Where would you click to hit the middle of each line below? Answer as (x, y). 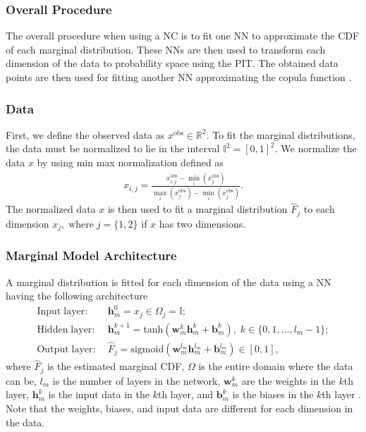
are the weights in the (288, 380)
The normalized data (51, 209)
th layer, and (185, 394)
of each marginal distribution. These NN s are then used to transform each (166, 49)
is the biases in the (273, 394)
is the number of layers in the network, (136, 380)
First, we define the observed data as (85, 134)
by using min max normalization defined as (130, 162)
